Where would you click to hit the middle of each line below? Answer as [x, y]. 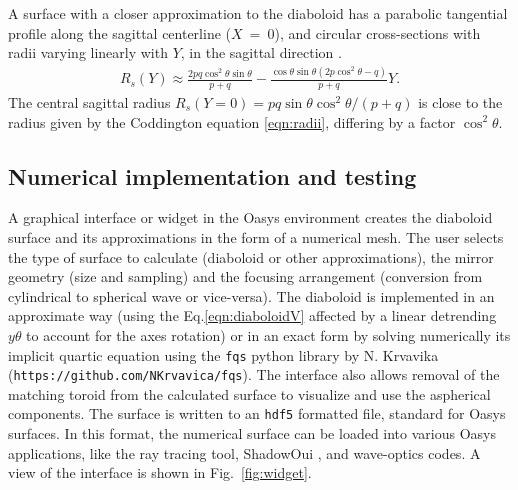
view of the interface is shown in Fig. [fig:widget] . [160, 472]
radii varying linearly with [88, 52]
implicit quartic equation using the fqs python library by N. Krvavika [223, 354]
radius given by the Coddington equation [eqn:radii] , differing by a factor [232, 121]
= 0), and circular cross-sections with [365, 32]
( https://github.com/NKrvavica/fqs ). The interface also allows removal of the [254, 374]
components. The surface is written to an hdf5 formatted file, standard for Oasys [257, 413]
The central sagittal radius [89, 101]
